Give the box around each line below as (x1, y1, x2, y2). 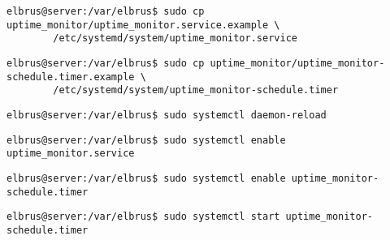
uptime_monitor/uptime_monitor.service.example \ (6, 19, 280, 31)
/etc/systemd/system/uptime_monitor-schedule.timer (53, 84, 339, 96)
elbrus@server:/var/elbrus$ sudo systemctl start (6, 211, 280, 223)
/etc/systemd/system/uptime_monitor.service (53, 32, 297, 45)
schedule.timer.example (6, 71, 135, 83)
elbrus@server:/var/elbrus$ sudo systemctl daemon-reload (6, 109, 327, 121)
